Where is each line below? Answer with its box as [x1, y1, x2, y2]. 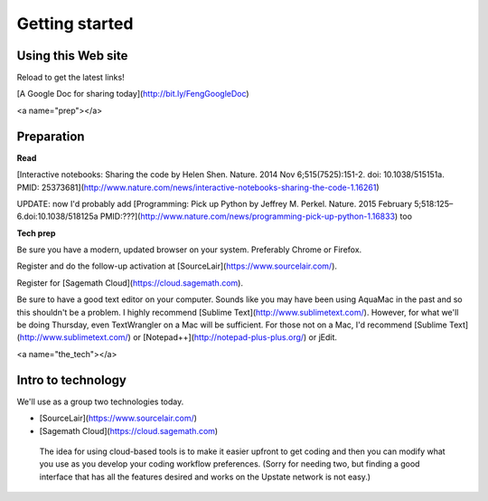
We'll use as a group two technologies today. [16, 396, 184, 407]
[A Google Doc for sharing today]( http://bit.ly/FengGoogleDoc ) [16, 89, 249, 99]
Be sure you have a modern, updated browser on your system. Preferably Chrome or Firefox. [16, 244, 362, 255]
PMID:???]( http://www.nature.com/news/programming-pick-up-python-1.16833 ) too [99, 211, 413, 222]
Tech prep [16, 227, 56, 239]
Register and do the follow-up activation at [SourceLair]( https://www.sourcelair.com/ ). [16, 260, 338, 271]
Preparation [16, 128, 85, 144]
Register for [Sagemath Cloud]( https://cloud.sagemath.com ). [16, 277, 244, 288]
